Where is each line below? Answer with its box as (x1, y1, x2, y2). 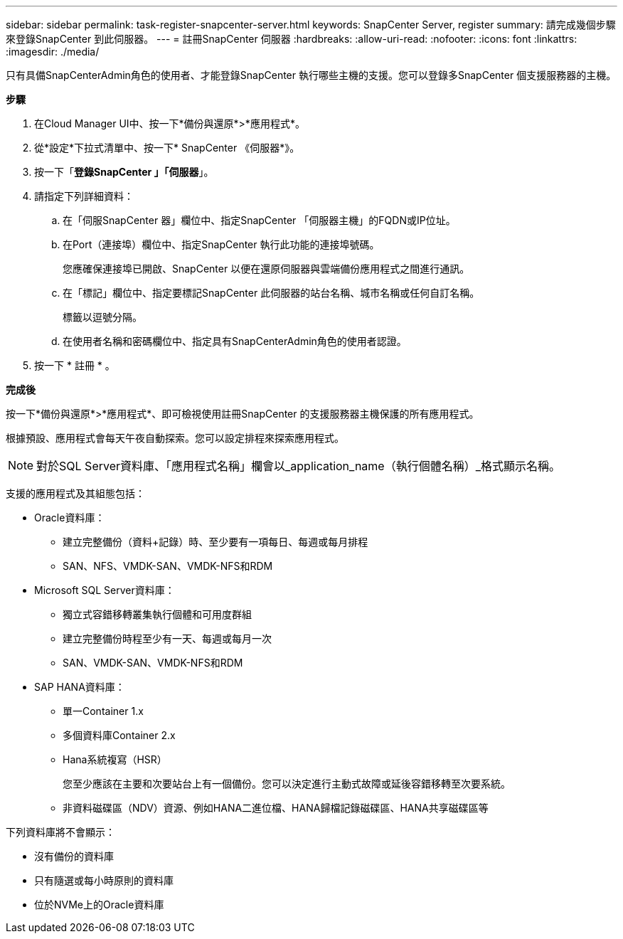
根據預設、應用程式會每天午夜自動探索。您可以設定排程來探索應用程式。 (6, 432, 344, 444)
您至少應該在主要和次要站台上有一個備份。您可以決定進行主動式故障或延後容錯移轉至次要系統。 (63, 778, 511, 790)
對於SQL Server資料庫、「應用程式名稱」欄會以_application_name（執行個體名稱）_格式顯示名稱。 (36, 459, 560, 473)
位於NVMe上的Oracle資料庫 (34, 898, 164, 911)
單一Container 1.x (63, 705, 144, 717)
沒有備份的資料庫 (34, 850, 114, 862)
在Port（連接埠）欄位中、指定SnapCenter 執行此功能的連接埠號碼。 (63, 238, 380, 250)
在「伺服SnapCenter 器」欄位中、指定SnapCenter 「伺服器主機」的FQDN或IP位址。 (63, 214, 456, 226)
